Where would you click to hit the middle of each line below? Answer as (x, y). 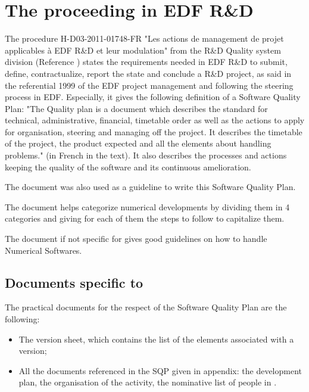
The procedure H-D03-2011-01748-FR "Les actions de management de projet (144, 38)
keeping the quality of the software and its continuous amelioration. (128, 167)
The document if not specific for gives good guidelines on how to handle (136, 239)
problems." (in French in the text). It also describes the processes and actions (146, 155)
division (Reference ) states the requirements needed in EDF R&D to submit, (146, 62)
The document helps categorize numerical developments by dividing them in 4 (147, 206)
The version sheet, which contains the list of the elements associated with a (156, 339)
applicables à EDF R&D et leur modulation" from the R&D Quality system (143, 50)
